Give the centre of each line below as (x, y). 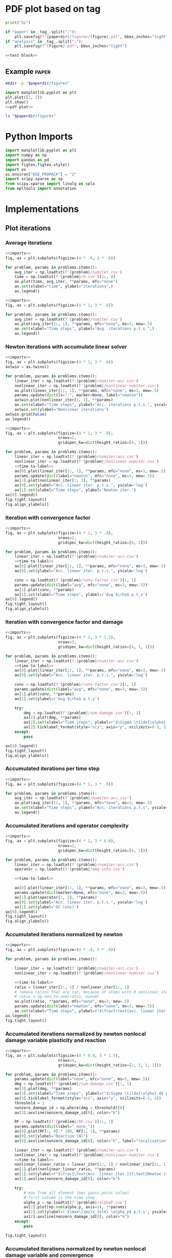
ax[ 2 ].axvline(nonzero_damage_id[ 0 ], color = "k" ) (77, 1217)
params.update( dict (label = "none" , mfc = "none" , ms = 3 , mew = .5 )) (82, 1079)
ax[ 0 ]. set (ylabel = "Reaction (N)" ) (51, 1136)
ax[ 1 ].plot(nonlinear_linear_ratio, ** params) (65, 1169)
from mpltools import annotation (41, 189)
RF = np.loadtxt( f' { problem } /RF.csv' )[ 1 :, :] (64, 1122)
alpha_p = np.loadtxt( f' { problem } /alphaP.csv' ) (75, 1202)
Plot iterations (28, 228)
